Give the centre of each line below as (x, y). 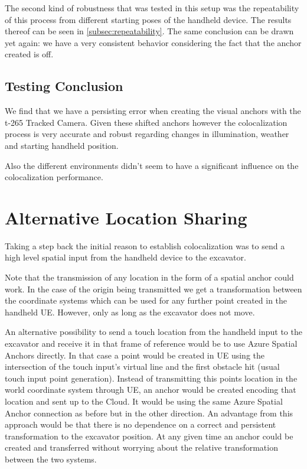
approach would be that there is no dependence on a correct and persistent (141, 424)
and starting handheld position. (62, 145)
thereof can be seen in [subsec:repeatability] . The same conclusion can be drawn (149, 31)
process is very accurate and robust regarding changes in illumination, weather (147, 134)
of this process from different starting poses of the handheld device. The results (148, 19)
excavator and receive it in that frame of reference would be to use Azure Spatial (151, 343)
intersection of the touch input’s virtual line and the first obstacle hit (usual (142, 367)
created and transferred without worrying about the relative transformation (141, 447)
